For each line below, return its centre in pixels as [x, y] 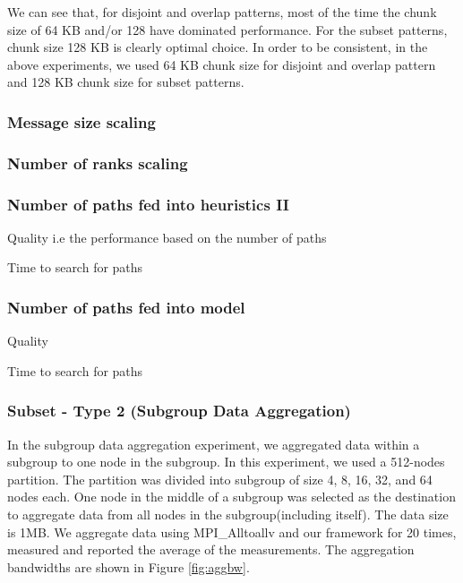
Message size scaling [81, 121]
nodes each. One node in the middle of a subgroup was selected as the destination [231, 497]
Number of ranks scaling [98, 163]
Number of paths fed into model [126, 307]
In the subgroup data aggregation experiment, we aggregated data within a [214, 444]
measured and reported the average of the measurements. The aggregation [211, 549]
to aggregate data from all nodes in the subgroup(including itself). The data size [228, 514]
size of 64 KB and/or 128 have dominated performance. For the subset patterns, [227, 29]
